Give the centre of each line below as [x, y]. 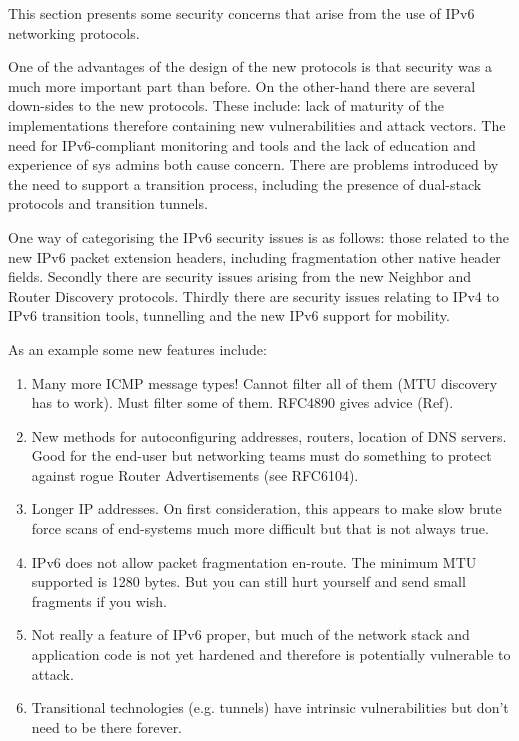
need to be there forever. [107, 726]
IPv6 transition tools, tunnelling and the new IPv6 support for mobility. [229, 315]
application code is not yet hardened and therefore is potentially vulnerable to [271, 654]
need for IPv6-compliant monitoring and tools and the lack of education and [242, 144]
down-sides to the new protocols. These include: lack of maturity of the [226, 105]
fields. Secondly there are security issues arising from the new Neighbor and [240, 276]
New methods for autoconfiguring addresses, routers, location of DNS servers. [269, 435]
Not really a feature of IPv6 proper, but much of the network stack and [250, 634]
